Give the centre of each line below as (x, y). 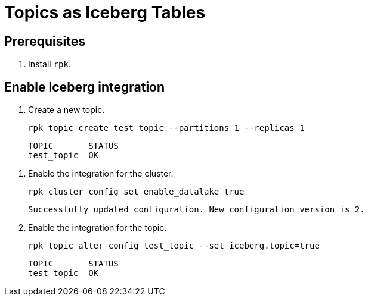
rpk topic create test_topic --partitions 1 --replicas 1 (166, 128)
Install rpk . (50, 64)
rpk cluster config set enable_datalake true (136, 192)
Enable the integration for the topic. (98, 228)
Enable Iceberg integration (85, 87)
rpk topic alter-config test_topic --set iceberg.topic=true (174, 246)
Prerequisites (45, 41)
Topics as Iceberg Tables (105, 12)
